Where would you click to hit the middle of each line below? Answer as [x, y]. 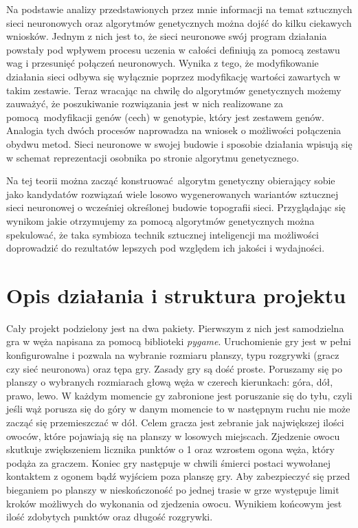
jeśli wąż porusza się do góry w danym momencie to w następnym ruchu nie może [178, 409]
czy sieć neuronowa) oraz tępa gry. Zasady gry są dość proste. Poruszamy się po [174, 368]
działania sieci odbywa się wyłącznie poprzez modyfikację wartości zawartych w [174, 76]
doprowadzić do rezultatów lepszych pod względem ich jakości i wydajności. [166, 248]
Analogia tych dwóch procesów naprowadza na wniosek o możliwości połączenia [174, 130]
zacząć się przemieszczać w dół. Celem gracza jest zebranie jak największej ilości [175, 422]
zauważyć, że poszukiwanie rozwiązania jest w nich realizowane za [145, 103]
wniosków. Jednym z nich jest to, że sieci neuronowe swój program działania [167, 36]
